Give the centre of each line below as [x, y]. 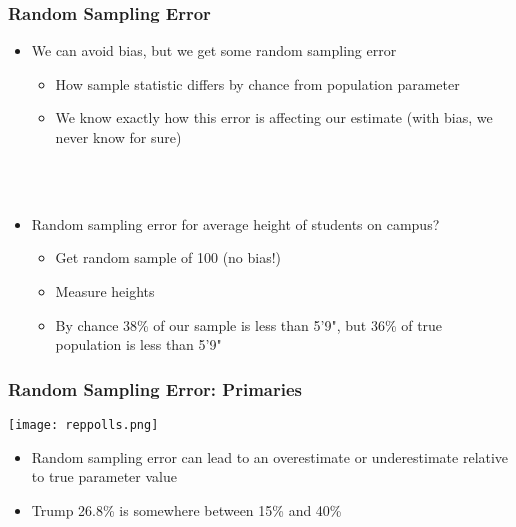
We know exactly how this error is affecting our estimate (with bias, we [274, 117]
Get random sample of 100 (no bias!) [168, 257]
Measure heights [105, 290]
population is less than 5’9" [138, 344]
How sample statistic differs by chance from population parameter [257, 83]
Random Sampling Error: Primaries [155, 388]
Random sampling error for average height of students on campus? [235, 223]
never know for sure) [118, 137]
